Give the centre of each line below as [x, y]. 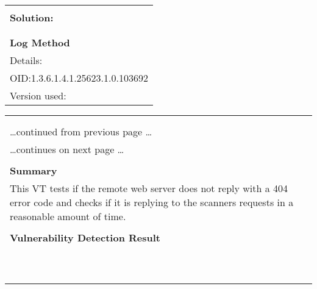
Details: [26, 60]
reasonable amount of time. [68, 216]
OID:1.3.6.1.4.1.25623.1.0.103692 [79, 78]
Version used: [38, 95]
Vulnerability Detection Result [85, 237]
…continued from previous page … [81, 131]
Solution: [32, 17]
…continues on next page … [67, 149]
